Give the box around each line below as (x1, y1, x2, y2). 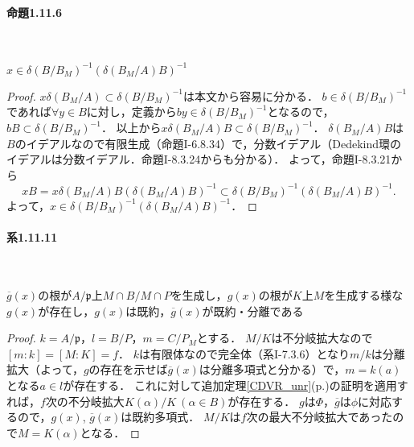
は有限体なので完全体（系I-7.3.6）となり (139, 345, 350, 362)
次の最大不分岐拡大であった (246, 408, 393, 425)
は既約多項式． (121, 408, 200, 425)
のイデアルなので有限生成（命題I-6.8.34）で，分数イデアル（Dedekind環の (14, 135, 402, 151)
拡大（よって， (6, 361, 84, 378)
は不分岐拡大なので (271, 329, 373, 346)
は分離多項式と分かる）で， (199, 361, 346, 378)
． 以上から (100, 119, 162, 136)
